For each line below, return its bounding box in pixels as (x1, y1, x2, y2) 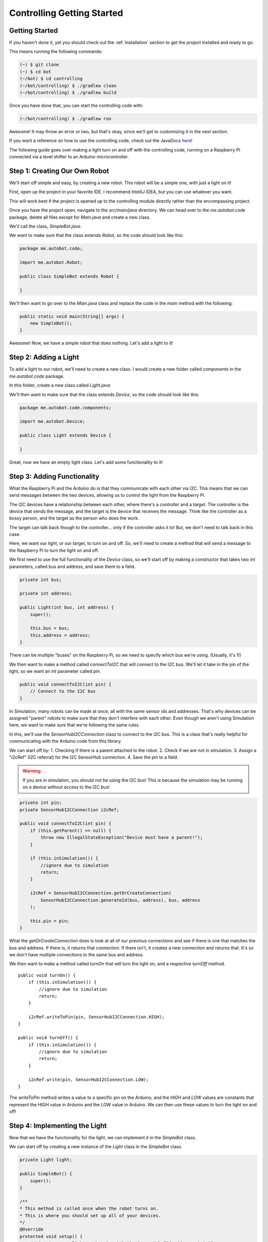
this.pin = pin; (30, 918, 69, 924)
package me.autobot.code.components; (19, 405, 112, 410)
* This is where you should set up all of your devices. (19, 1213, 161, 1218)
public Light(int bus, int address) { (19, 605, 114, 611)
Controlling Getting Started (9, 7, 124, 18)
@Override (19, 1227, 44, 1232)
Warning (22, 768, 41, 774)
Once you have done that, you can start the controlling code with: (9, 102, 143, 108)
